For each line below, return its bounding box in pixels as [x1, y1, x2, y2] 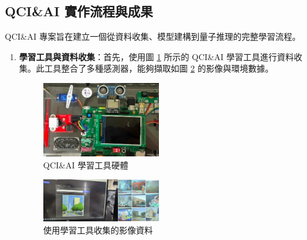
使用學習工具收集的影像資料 [43, 223, 153, 236]
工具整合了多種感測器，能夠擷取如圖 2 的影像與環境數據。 [44, 62, 274, 75]
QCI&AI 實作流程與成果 [5, 2, 153, 20]
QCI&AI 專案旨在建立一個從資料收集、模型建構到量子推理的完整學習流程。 [5, 30, 301, 43]
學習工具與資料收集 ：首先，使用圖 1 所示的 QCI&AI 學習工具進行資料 [19, 50, 294, 63]
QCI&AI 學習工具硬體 [43, 158, 128, 171]
